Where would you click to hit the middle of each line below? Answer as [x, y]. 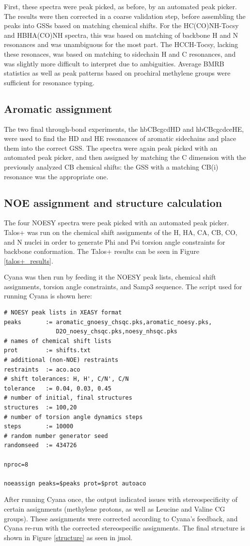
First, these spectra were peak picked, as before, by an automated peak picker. [120, 6]
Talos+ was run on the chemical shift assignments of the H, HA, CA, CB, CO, [121, 232]
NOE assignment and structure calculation [113, 202]
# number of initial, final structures [68, 398]
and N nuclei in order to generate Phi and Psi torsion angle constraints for [115, 242]
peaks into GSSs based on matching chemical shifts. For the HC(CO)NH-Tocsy [121, 25]
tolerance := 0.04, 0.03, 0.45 [58, 388]
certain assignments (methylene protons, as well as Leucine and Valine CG [115, 508]
